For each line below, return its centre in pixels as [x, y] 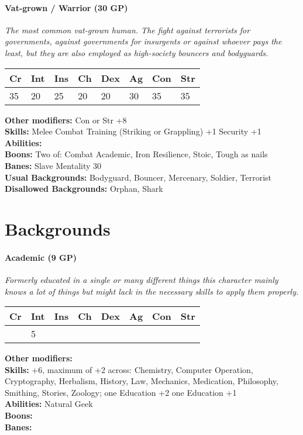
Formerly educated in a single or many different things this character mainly [142, 279]
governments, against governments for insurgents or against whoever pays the [143, 41]
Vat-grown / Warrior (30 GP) [66, 7]
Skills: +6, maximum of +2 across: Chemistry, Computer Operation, [129, 369]
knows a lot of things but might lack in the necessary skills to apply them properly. [152, 291]
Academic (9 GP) [41, 257]
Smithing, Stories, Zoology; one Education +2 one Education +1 [121, 392]
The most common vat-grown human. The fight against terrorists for [128, 30]
